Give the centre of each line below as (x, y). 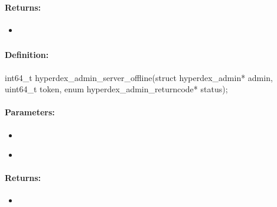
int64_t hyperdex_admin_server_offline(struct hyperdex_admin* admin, (139, 77)
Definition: (27, 55)
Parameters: (30, 112)
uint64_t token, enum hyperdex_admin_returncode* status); (116, 89)
